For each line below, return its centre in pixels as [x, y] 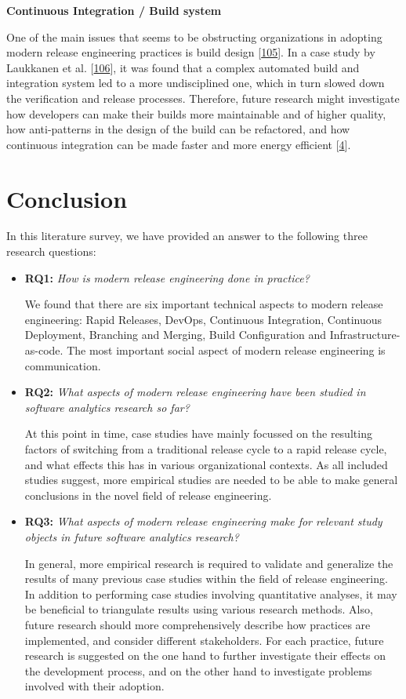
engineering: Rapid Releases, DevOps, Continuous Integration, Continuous [203, 319]
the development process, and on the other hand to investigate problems [198, 670]
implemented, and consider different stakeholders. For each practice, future [204, 640]
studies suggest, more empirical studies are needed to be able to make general [211, 480]
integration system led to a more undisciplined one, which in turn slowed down [196, 83]
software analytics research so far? [107, 407]
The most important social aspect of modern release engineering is [226, 350]
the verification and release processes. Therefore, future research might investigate [203, 98]
